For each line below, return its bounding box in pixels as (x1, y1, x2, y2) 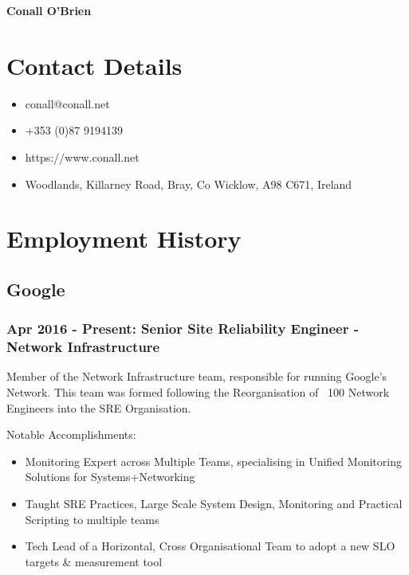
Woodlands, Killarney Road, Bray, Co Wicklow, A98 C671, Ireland (25, 175, 352, 192)
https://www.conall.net (25, 148, 140, 165)
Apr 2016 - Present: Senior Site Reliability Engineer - (6, 319, 360, 338)
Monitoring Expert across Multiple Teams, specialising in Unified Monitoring (25, 452, 402, 469)
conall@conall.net (25, 95, 110, 111)
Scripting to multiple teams (25, 510, 159, 527)
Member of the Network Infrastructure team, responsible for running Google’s (6, 368, 387, 385)
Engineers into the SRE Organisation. (6, 399, 191, 416)
